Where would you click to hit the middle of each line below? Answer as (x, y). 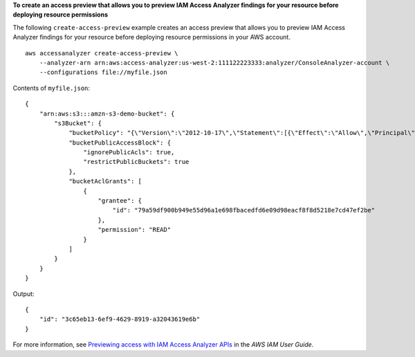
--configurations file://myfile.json (103, 72)
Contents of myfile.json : (51, 88)
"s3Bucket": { (78, 123)
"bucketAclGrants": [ (105, 181)
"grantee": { (120, 201)
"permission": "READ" (135, 230)
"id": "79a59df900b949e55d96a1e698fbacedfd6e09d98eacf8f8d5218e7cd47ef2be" (244, 210)
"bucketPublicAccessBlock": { (120, 143)
